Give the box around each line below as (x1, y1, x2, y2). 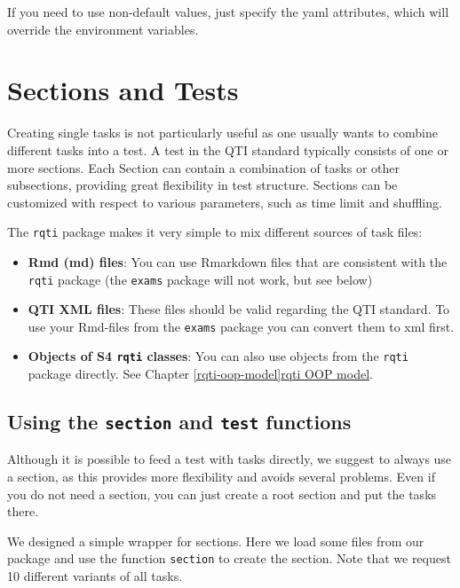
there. (7, 502, 39, 521)
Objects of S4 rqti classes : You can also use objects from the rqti (28, 347, 408, 365)
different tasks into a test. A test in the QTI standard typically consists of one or (7, 140, 448, 159)
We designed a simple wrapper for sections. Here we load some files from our (7, 531, 424, 550)
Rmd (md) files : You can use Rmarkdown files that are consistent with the (28, 252, 448, 270)
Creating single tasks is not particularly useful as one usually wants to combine (7, 123, 438, 142)
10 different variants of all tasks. (7, 567, 183, 585)
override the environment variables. (7, 20, 199, 38)
